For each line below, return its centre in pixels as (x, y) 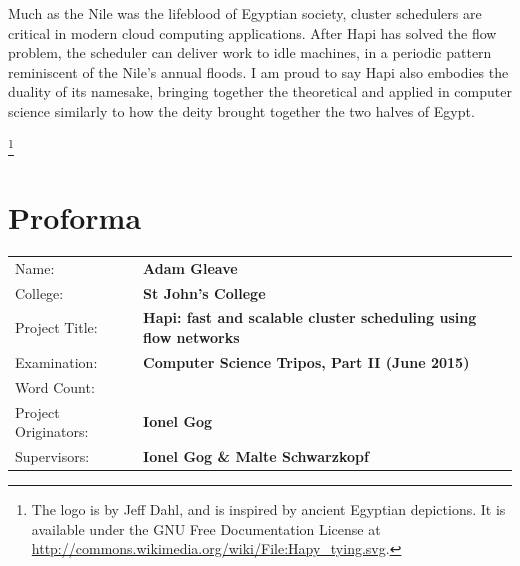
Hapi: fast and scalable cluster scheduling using (310, 317)
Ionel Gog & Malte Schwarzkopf (256, 455)
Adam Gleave (190, 267)
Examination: (56, 361)
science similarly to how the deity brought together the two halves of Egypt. (241, 110)
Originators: (52, 431)
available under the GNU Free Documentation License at (206, 528)
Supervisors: (52, 455)
